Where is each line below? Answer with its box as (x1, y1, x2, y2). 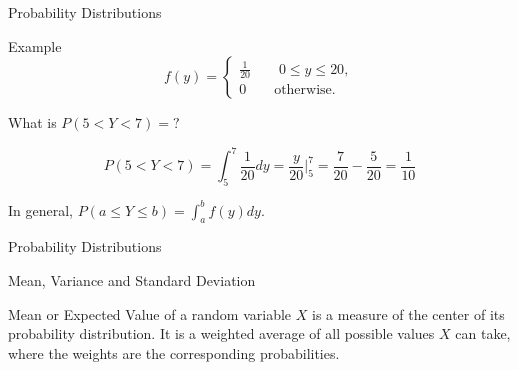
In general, (8, 199, 73, 220)
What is (8, 112, 57, 133)
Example (8, 35, 62, 56)
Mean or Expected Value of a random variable (8, 303, 292, 324)
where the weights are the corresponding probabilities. (8, 342, 340, 363)
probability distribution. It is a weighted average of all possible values (8, 323, 435, 344)
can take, (455, 323, 511, 344)
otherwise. (274, 83, 336, 98)
